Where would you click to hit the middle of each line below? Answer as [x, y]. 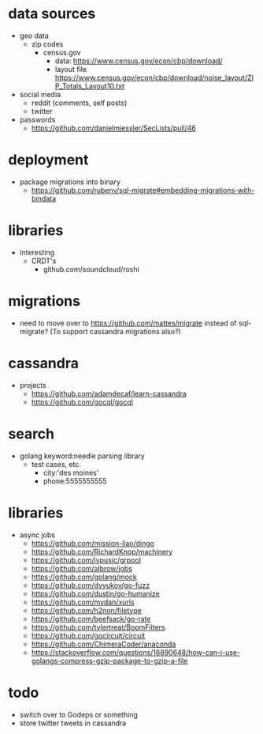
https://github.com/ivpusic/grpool [86, 560]
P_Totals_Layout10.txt [89, 86]
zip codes [47, 43]
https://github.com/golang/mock [84, 577]
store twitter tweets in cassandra [73, 723]
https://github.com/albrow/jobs [81, 568]
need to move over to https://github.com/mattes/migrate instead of [128, 323]
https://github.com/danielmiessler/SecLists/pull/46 [114, 128]
